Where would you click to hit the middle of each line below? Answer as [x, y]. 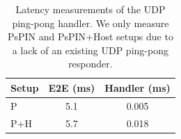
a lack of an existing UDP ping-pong [90, 50]
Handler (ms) [137, 87]
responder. [90, 64]
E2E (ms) [72, 87]
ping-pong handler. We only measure [90, 23]
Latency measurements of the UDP [90, 9]
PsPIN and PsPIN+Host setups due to [90, 36]
